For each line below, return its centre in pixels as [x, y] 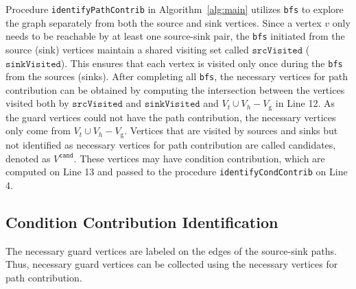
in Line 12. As [305, 103]
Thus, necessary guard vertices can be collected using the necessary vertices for [172, 264]
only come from [38, 130]
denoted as [28, 158]
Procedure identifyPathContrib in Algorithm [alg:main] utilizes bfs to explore [175, 9]
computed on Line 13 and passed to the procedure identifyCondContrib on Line [177, 172]
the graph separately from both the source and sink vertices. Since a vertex [164, 22]
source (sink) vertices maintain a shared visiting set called [127, 49]
